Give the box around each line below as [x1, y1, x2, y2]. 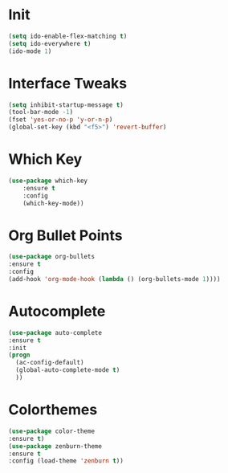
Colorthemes [8, 401, 98, 419]
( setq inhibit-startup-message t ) [8, 100, 124, 109]
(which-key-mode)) [22, 199, 84, 207]
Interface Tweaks [8, 74, 128, 92]
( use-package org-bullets [8, 253, 95, 261]
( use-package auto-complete [8, 328, 103, 336]
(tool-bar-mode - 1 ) [8, 108, 74, 116]
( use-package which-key [8, 177, 88, 185]
